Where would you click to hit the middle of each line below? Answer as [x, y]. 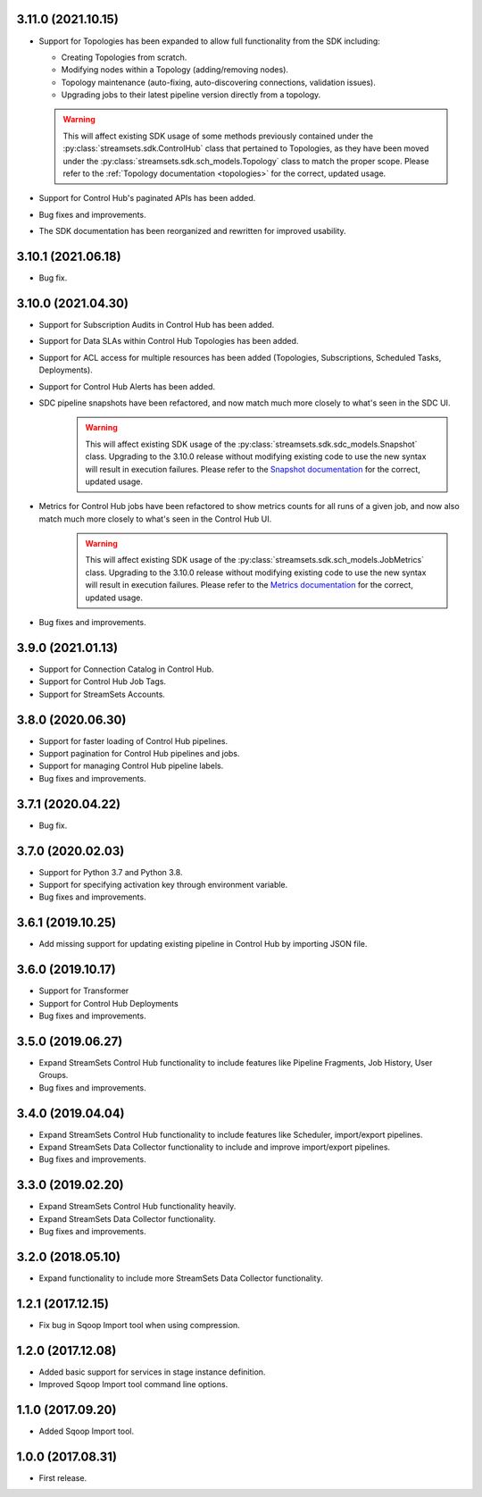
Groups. [54, 1075]
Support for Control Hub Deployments [108, 1003]
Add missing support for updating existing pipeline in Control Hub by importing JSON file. [203, 944]
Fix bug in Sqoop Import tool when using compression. [139, 1325]
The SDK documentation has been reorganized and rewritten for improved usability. [193, 231]
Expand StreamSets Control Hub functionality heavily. [137, 1207]
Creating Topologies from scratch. [124, 57]
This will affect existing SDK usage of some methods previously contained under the [218, 136]
